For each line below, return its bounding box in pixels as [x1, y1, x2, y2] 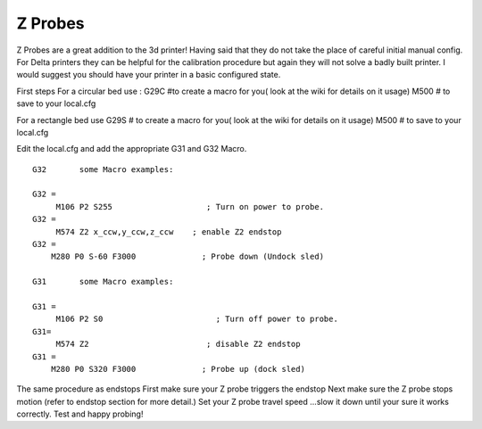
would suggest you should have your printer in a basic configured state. [16, 70, 281, 80]
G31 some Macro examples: [32, 276, 174, 287]
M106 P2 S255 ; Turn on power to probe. [55, 202, 325, 211]
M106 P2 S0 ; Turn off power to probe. [55, 314, 338, 325]
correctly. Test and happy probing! [16, 408, 144, 419]
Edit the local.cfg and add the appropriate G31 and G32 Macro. [16, 144, 247, 154]
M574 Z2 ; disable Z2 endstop [55, 339, 301, 350]
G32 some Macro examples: [32, 164, 174, 174]
